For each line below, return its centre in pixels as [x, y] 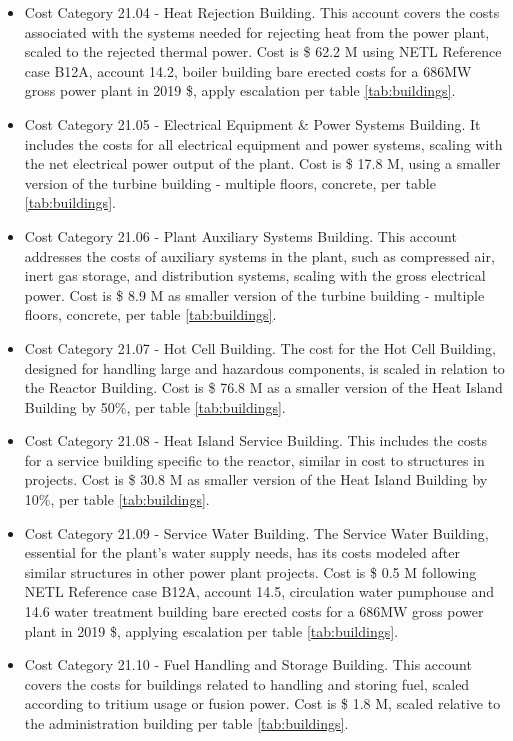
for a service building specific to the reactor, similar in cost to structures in [254, 459]
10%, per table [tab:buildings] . [117, 499]
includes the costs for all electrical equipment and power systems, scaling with [263, 143]
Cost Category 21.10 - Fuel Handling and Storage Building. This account [248, 664]
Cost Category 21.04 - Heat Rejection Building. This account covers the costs [262, 12]
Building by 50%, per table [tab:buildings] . [155, 406]
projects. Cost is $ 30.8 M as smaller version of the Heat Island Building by [256, 479]
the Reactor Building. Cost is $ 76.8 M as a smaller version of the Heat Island [263, 387]
